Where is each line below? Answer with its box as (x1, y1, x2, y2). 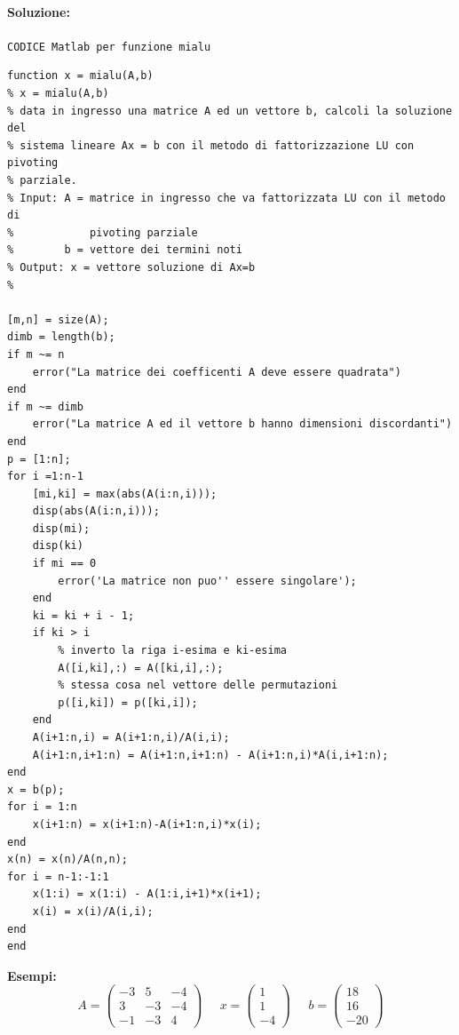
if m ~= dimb (7, 400, 83, 413)
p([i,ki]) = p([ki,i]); (58, 696, 198, 709)
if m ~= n (7, 347, 65, 361)
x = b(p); (7, 783, 65, 796)
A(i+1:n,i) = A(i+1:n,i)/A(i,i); (32, 731, 230, 744)
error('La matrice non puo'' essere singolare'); (58, 574, 357, 587)
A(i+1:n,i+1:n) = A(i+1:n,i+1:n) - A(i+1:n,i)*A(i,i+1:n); (32, 748, 389, 761)
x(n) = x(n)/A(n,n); (7, 853, 129, 866)
